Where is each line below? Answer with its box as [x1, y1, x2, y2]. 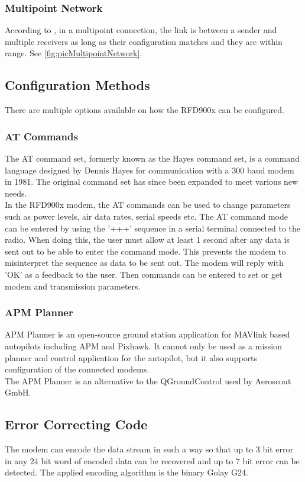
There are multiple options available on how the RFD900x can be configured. [5, 104, 284, 116]
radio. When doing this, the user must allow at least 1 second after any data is [5, 233, 290, 246]
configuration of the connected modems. [5, 363, 150, 375]
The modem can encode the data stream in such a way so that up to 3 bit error [5, 443, 293, 455]
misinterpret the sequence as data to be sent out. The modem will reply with [5, 256, 284, 269]
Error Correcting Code [5, 415, 148, 433]
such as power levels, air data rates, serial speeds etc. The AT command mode [5, 210, 288, 222]
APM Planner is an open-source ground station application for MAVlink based [5, 328, 290, 340]
